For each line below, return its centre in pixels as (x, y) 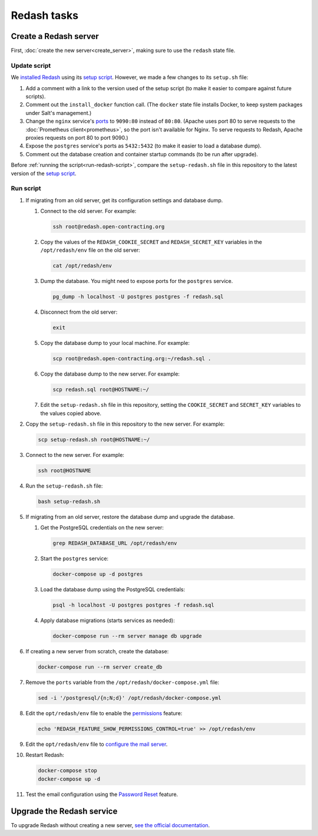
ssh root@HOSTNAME (64, 470)
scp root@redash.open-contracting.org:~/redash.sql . (132, 359)
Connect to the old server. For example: (88, 211)
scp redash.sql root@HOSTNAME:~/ (101, 390)
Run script (26, 189)
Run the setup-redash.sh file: (64, 486)
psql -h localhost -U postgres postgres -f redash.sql (133, 605)
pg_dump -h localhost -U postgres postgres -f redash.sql (138, 297)
